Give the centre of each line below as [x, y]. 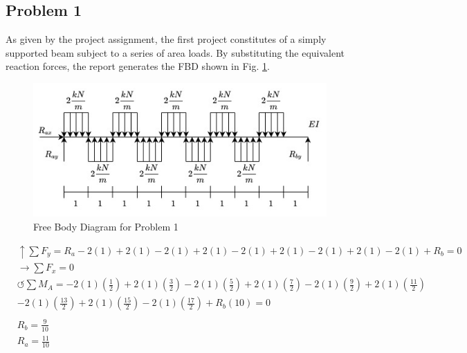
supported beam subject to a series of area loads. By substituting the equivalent [175, 52]
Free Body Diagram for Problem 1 [106, 226]
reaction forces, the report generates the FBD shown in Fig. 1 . [138, 66]
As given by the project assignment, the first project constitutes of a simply [166, 39]
